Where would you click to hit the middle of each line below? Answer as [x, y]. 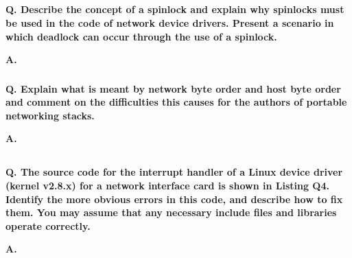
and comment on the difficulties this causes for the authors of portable [176, 102]
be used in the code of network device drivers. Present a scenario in [170, 22]
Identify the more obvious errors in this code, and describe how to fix [174, 199]
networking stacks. [50, 115]
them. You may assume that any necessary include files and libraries [171, 212]
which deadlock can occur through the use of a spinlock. [141, 36]
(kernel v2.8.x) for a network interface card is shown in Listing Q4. [167, 186]
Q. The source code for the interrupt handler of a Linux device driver [174, 172]
